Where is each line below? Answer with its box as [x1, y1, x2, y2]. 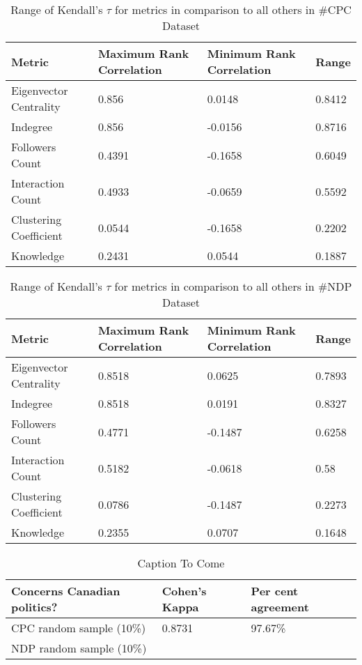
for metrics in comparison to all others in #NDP [114, 278, 352, 294]
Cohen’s [162, 583, 207, 599]
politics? [11, 599, 58, 615]
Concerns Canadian [11, 583, 120, 599]
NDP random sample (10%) [11, 640, 147, 656]
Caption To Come [137, 555, 225, 571]
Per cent [251, 583, 299, 599]
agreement [251, 599, 309, 615]
